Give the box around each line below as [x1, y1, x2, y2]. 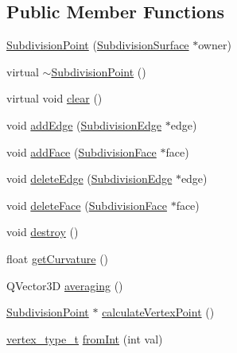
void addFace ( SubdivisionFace [6, 143, 157, 160]
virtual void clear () [6, 90, 103, 107]
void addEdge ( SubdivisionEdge [6, 116, 161, 133]
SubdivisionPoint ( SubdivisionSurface [6, 37, 189, 53]
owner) [198, 37, 231, 53]
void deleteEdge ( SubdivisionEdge [6, 170, 173, 187]
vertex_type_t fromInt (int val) [6, 330, 163, 347]
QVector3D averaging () [6, 277, 123, 293]
